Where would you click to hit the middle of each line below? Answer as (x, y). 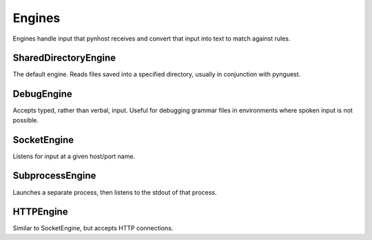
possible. (26, 120)
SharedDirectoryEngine (64, 58)
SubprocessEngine (54, 176)
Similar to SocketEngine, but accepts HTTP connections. (93, 228)
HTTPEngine (40, 212)
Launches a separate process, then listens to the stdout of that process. (115, 192)
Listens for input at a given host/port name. (74, 156)
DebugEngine (42, 94)
